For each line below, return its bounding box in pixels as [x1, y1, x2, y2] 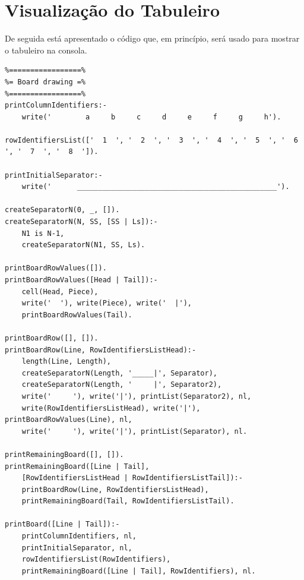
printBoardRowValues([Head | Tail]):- [5, 276, 158, 284]
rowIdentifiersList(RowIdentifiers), [21, 555, 171, 564]
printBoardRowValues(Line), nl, [5, 415, 132, 424]
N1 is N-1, [21, 229, 65, 238]
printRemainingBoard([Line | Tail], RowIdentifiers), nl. [21, 566, 256, 575]
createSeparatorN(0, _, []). [5, 206, 120, 215]
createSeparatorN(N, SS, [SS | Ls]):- [5, 218, 158, 226]
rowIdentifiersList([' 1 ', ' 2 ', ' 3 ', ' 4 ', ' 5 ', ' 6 [5, 135, 298, 144]
